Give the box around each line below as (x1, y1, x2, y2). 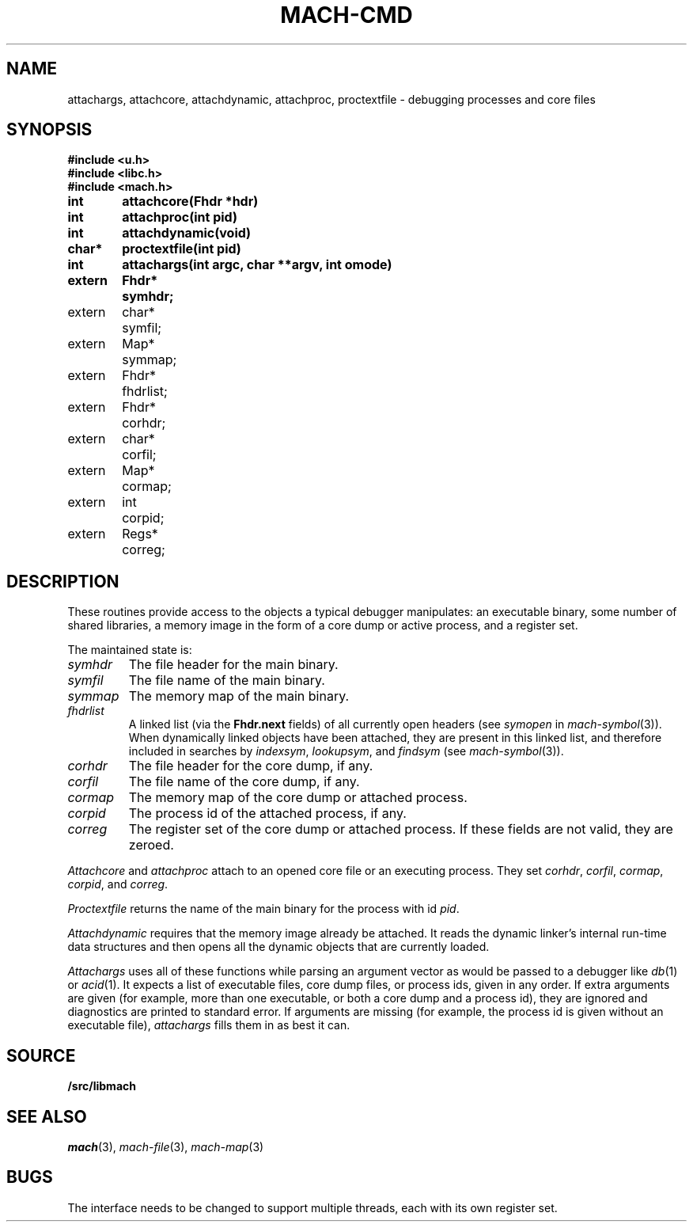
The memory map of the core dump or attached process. (128, 789, 468, 806)
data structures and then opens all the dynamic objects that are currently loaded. (67, 940, 490, 954)
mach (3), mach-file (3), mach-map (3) (67, 1139, 264, 1154)
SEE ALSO (6, 1106, 87, 1127)
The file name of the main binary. (128, 672, 325, 689)
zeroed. (128, 837, 174, 854)
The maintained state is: (67, 643, 192, 657)
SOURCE (6, 1045, 76, 1066)
